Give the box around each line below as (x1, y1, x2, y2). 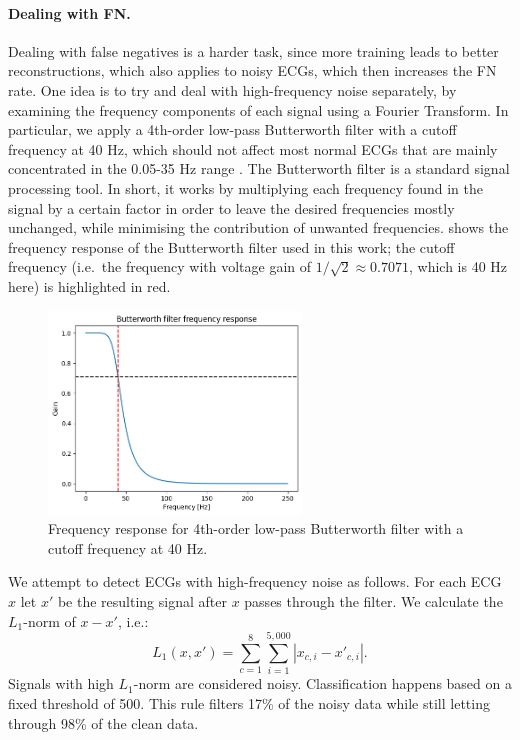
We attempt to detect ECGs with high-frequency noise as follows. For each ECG (8, 571, 502, 592)
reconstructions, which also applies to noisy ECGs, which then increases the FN (8, 60, 497, 81)
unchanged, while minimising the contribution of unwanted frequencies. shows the (8, 217, 509, 238)
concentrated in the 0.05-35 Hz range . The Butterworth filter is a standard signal (8, 158, 510, 179)
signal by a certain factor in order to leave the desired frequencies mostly (8, 197, 455, 218)
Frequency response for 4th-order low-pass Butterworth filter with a (48, 518, 464, 539)
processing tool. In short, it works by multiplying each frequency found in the (8, 177, 483, 198)
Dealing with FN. (8, 2, 131, 23)
